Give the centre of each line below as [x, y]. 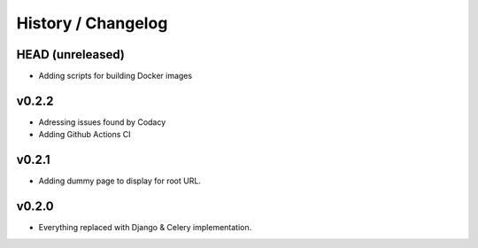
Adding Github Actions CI [85, 135]
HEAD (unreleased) [71, 54]
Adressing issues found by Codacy [102, 122]
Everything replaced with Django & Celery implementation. [145, 228]
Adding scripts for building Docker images [116, 76]
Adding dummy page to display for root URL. [119, 181]
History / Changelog [92, 23]
